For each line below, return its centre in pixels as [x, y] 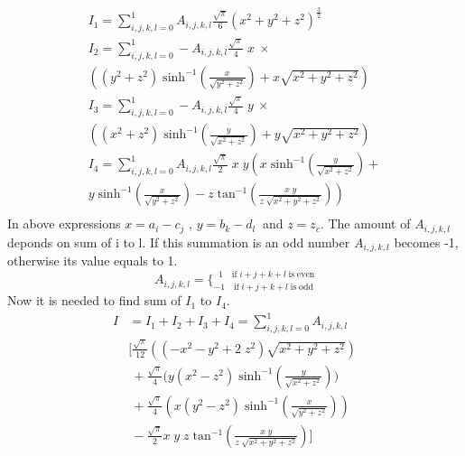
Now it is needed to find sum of [94, 300]
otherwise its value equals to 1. [93, 261]
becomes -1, [426, 242]
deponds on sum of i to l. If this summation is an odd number [179, 242]
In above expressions [64, 223]
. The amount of [365, 223]
